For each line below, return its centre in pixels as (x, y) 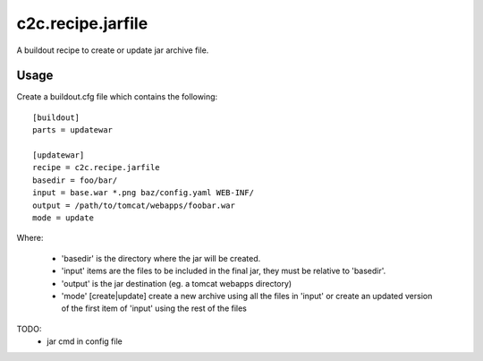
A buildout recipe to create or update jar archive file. (113, 50)
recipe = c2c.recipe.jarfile (96, 168)
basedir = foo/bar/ (75, 180)
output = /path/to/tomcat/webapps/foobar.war (134, 205)
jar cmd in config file (85, 341)
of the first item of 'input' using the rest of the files (154, 308)
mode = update (63, 218)
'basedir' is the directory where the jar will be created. (161, 258)
